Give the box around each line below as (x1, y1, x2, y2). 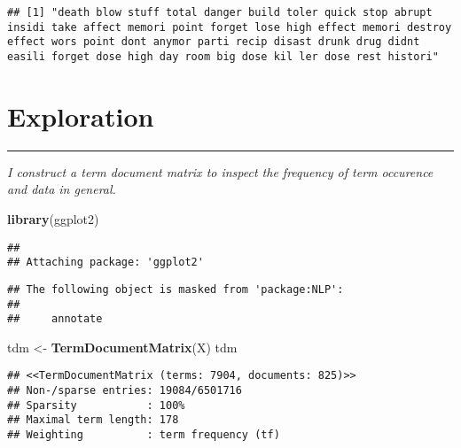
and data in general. (7, 180, 116, 198)
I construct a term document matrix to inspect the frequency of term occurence (7, 162, 434, 181)
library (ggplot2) (7, 209, 99, 228)
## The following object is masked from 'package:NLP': (7, 282, 344, 296)
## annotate (7, 313, 103, 326)
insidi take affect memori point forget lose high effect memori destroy (7, 20, 452, 34)
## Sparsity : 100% (7, 398, 185, 412)
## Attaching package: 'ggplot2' (7, 256, 204, 269)
